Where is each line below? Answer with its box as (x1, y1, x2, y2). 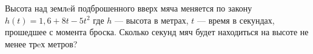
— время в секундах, (197, 13, 275, 26)
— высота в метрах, (115, 13, 189, 26)
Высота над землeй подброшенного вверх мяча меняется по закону (5, 2, 252, 14)
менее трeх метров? (5, 37, 78, 50)
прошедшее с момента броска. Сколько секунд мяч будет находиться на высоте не (5, 25, 309, 38)
